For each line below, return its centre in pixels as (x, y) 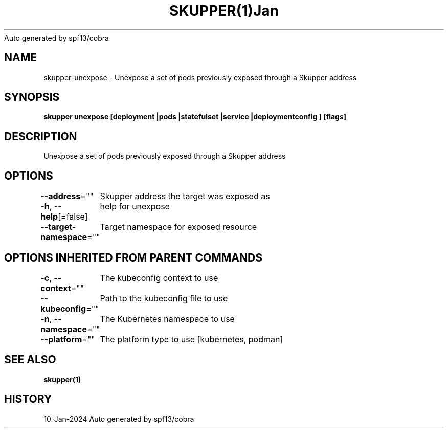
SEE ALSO (30, 360)
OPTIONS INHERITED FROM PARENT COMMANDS (133, 257)
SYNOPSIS (32, 97)
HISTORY (28, 399)
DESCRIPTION (41, 136)
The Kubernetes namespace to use (167, 319)
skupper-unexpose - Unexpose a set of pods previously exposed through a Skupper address (200, 77)
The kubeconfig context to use (159, 278)
